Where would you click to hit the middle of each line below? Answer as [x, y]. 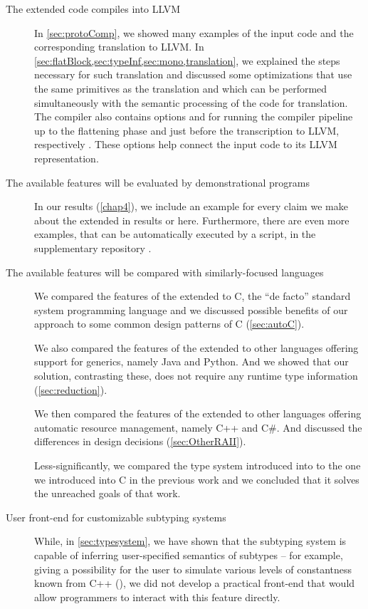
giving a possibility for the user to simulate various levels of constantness [193, 569]
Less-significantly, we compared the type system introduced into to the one [198, 465]
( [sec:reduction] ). [71, 389]
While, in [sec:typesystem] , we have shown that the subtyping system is [190, 541]
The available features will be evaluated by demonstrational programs [158, 182]
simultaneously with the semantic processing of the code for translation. [191, 102]
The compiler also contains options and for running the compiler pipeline [194, 116]
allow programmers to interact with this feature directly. [157, 597]
